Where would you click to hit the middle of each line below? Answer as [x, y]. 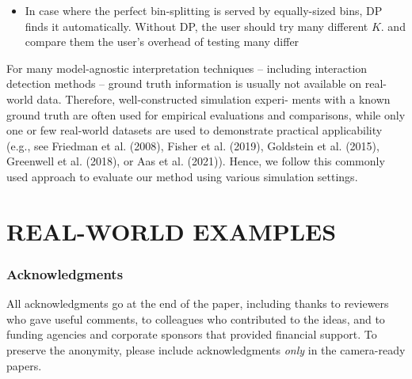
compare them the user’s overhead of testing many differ [162, 42]
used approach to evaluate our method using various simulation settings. [182, 176]
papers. [24, 365]
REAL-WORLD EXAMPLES [172, 231]
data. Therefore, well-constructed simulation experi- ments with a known [214, 99]
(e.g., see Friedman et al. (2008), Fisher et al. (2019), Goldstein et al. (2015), [193, 145]
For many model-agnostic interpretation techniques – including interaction [187, 68]
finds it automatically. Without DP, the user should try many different [196, 26]
